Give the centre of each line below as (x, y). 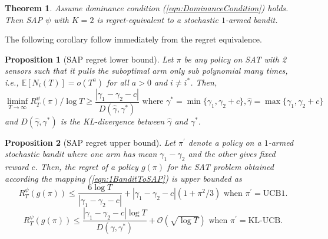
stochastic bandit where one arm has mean (81, 154)
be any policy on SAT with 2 (235, 59)
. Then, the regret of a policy (87, 167)
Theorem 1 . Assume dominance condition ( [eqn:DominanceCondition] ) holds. (147, 8)
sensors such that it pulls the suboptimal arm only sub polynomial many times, (146, 71)
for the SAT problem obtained (221, 167)
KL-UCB (264, 220)
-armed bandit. (251, 19)
